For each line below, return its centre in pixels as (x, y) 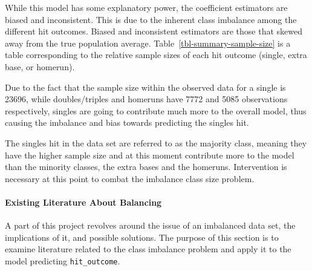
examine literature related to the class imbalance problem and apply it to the (148, 249)
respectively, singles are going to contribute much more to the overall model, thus (156, 110)
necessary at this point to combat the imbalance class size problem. (130, 178)
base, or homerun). (40, 66)
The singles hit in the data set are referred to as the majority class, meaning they (156, 142)
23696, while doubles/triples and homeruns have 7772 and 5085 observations (146, 99)
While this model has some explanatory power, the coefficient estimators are (146, 7)
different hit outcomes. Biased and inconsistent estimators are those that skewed (154, 31)
